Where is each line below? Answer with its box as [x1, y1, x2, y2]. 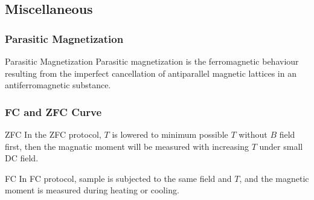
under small [259, 140, 303, 152]
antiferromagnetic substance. [5, 79, 111, 91]
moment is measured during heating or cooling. [5, 184, 179, 196]
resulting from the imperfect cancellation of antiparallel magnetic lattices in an [5, 66, 296, 79]
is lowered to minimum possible [112, 128, 228, 140]
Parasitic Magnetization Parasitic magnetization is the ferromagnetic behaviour [5, 55, 299, 67]
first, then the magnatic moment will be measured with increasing [5, 140, 249, 152]
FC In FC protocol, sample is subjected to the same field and [5, 172, 232, 184]
